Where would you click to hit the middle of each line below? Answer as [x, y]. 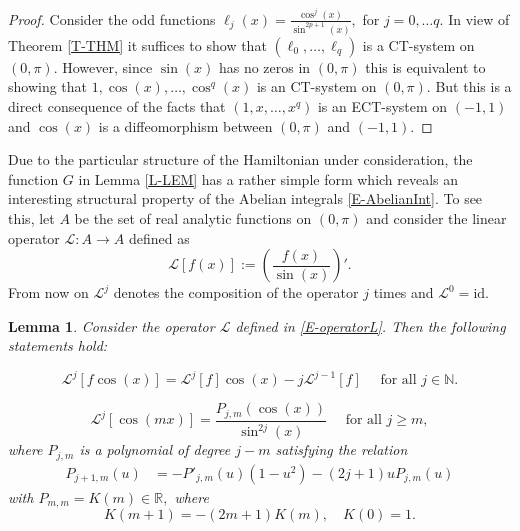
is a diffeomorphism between [185, 125]
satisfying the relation [341, 449]
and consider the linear [436, 218]
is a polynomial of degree [155, 449]
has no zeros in [264, 66]
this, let [31, 218]
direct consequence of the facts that [117, 106]
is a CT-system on [418, 44]
